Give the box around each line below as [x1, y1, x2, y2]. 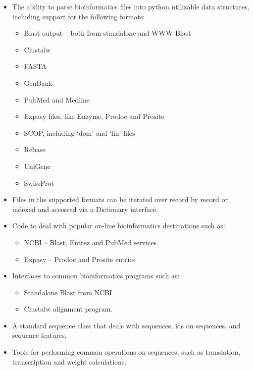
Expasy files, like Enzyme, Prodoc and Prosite [24, 111, 164, 121]
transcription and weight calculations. [12, 356, 127, 367]
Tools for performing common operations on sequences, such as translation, [12, 347, 241, 357]
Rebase [24, 144, 46, 155]
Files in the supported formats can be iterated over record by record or [12, 194, 228, 205]
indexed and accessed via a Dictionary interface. [12, 204, 158, 214]
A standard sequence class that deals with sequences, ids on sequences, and [12, 320, 241, 330]
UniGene [24, 160, 51, 171]
